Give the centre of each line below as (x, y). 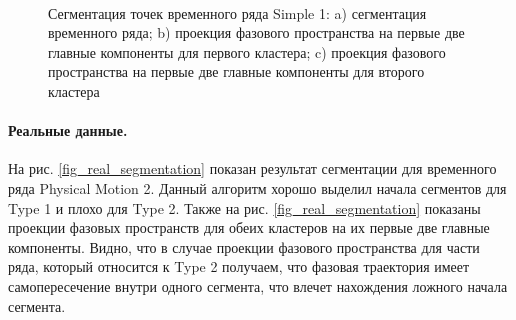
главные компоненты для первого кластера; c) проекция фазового (247, 51)
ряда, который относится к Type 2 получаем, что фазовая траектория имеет (239, 266)
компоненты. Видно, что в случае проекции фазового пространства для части (244, 246)
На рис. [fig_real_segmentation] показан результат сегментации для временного (252, 168)
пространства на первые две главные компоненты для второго (236, 71)
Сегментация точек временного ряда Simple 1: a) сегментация (237, 12)
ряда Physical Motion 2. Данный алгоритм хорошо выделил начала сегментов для (257, 187)
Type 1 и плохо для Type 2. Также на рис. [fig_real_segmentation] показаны (244, 207)
